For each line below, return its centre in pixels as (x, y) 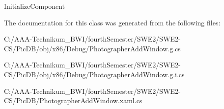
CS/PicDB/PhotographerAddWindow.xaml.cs (73, 100)
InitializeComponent (35, 6)
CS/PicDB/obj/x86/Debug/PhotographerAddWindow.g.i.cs (94, 74)
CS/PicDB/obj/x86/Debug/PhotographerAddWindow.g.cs (92, 48)
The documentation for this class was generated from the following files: (112, 22)
